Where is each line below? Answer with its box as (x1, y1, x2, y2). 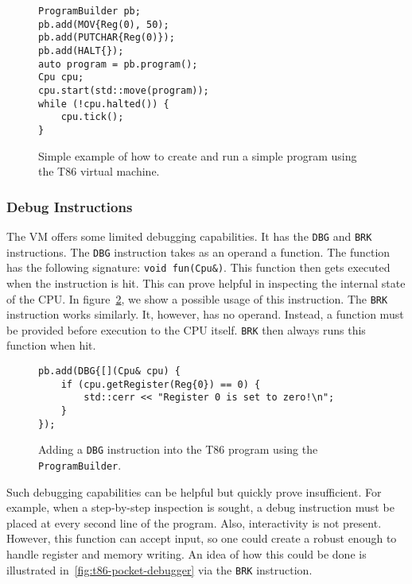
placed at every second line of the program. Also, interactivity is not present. (6, 514, 382, 531)
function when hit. (6, 337, 96, 354)
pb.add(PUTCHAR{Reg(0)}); (38, 32, 175, 44)
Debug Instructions (6, 196, 133, 216)
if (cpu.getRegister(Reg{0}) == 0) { (60, 378, 261, 390)
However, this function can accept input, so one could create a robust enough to (6, 530, 397, 547)
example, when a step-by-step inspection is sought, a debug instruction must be (6, 499, 395, 516)
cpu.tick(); (60, 111, 124, 123)
